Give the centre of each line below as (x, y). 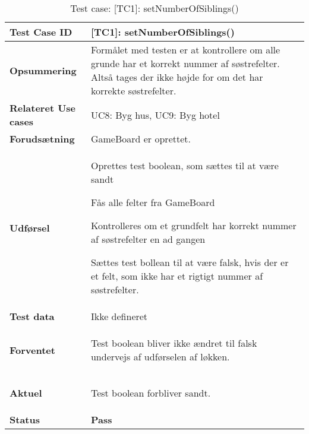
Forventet (32, 350)
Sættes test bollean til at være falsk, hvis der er (190, 262)
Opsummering (43, 70)
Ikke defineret (119, 316)
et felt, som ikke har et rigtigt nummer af (177, 276)
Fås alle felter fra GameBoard (153, 202)
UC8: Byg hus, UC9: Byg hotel (155, 115)
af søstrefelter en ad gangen (148, 239)
